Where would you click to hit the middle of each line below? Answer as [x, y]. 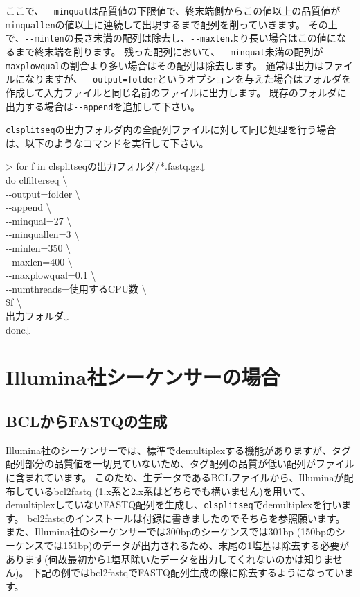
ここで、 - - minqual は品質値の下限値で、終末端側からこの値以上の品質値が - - [178, 10]
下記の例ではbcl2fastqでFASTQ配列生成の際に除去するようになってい [188, 572]
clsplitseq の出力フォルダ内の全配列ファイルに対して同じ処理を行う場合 [171, 129]
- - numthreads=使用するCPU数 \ [76, 288]
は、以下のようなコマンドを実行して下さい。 [107, 142]
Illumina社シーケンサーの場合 [143, 377]
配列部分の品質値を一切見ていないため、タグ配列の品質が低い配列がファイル [180, 464]
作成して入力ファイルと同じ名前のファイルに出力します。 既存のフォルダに [176, 92]
